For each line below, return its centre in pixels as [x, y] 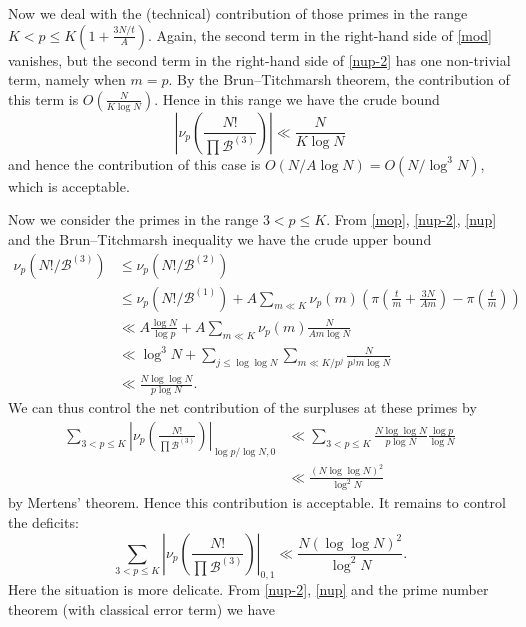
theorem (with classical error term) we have [142, 609]
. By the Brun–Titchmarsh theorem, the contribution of [339, 79]
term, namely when [67, 79]
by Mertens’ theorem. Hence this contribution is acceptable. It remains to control [257, 502]
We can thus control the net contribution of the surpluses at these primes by [242, 407]
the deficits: [43, 522]
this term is [43, 98]
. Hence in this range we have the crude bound [297, 98]
